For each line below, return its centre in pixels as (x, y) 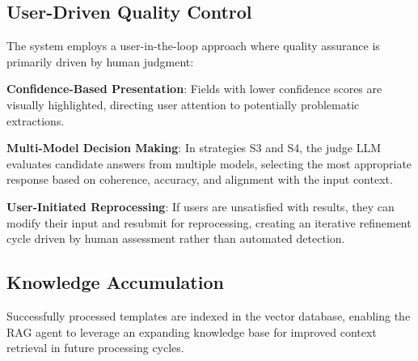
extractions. (36, 120)
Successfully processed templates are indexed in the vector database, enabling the (209, 315)
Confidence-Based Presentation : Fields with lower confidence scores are (194, 89)
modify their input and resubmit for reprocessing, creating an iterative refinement (209, 222)
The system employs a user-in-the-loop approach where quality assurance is (193, 46)
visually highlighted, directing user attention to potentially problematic (183, 104)
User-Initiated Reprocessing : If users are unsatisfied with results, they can (201, 206)
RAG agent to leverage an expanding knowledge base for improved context (192, 331)
